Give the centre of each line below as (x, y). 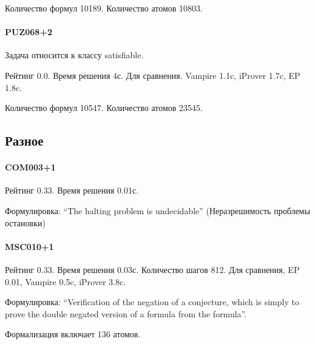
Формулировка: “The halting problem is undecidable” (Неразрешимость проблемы (157, 210)
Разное (24, 140)
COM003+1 (30, 167)
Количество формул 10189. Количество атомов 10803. (104, 8)
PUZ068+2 (29, 32)
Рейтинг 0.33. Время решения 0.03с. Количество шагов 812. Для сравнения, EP (152, 269)
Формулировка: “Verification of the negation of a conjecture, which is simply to (152, 302)
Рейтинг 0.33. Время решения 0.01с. (72, 190)
